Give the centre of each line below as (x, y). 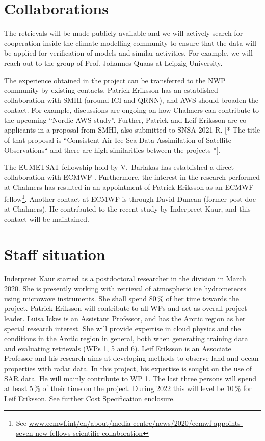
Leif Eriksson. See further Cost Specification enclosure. (90, 398)
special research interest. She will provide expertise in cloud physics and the (123, 328)
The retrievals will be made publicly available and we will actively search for (124, 33)
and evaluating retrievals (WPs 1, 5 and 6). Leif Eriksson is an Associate (118, 348)
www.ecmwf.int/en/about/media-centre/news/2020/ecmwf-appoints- (136, 423)
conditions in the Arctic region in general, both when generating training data (126, 338)
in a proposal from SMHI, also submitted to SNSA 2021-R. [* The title (149, 130)
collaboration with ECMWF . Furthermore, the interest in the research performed (132, 177)
